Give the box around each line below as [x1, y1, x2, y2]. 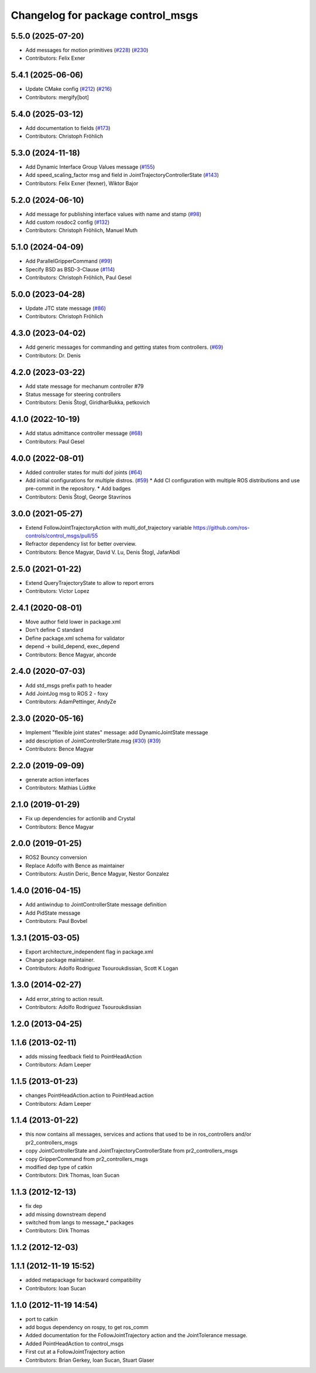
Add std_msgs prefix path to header [25, 682, 112, 689]
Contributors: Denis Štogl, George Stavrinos [25, 493, 132, 500]
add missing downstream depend [25, 1211, 107, 1218]
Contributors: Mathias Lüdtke [25, 784, 96, 791]
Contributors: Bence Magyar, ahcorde [25, 651, 116, 658]
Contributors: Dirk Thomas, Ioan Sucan [25, 1172, 120, 1179]
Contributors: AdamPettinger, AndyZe [25, 698, 116, 706]
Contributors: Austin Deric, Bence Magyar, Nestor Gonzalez [25, 870, 169, 877]
